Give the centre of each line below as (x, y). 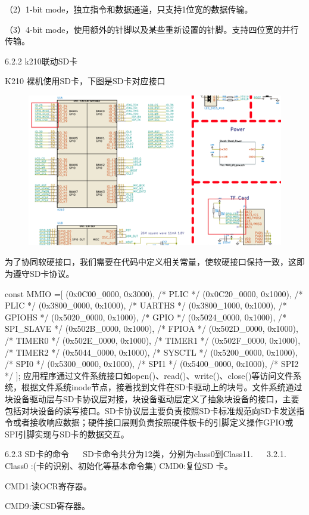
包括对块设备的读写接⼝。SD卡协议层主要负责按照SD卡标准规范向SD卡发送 (151, 410)
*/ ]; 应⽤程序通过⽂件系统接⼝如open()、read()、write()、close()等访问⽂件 (149, 375)
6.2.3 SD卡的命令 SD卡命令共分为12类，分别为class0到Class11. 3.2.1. (146, 454)
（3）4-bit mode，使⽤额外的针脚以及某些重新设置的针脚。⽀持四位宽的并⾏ (152, 29)
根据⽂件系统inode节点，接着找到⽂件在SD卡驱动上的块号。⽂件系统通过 (162, 387)
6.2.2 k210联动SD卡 (41, 61)
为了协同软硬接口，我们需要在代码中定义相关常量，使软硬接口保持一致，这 (151, 262)
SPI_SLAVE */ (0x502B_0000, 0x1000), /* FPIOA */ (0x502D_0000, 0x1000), (152, 329)
